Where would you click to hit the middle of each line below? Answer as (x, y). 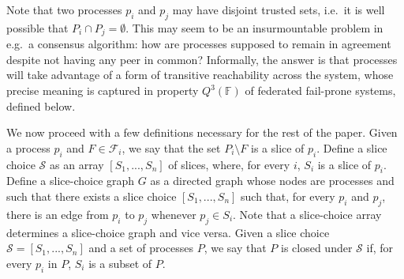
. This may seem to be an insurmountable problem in (254, 27)
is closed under (317, 248)
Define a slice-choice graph (71, 181)
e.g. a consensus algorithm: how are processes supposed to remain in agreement (199, 44)
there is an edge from (58, 214)
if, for (380, 248)
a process (28, 147)
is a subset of (120, 263)
